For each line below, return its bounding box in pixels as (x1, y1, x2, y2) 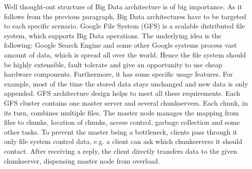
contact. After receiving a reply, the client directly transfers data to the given (4, 145, 237, 156)
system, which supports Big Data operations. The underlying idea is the (4, 30, 221, 40)
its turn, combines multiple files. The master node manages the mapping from (4, 107, 239, 117)
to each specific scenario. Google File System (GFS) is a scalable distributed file (4, 21, 245, 31)
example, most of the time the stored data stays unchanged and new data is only (4, 78, 248, 88)
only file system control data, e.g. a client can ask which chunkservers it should (4, 136, 242, 146)
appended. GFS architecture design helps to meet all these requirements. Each (4, 88, 241, 98)
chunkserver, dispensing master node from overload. (4, 155, 160, 166)
